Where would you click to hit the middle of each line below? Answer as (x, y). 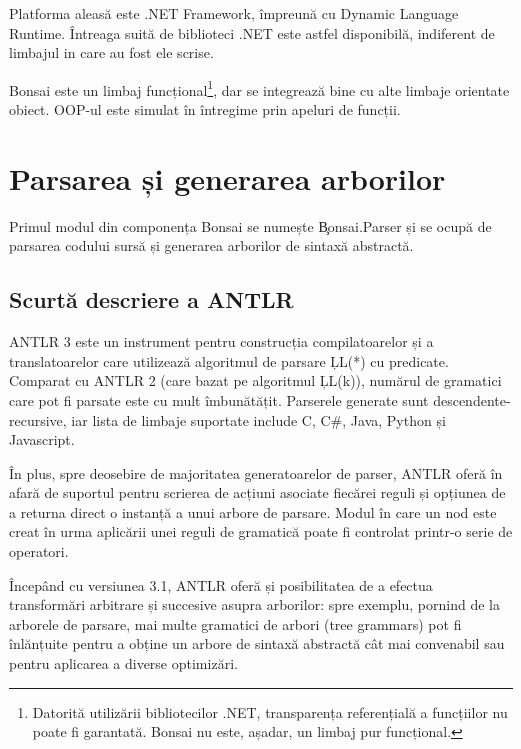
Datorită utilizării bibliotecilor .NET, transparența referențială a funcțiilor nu (270, 711)
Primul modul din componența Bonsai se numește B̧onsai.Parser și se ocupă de (250, 225)
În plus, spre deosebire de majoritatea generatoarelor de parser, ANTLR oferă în (256, 472)
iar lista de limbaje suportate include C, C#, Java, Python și (258, 419)
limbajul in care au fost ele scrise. (111, 52)
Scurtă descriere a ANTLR (151, 299)
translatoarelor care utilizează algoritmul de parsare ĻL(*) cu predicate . (229, 360)
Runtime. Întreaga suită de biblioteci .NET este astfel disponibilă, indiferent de (252, 32)
